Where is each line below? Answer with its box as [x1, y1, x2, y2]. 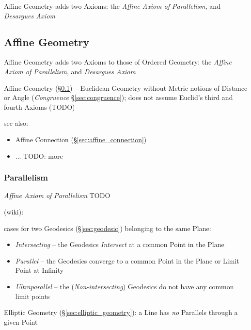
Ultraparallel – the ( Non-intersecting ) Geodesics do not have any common [15, 281, 234, 291]
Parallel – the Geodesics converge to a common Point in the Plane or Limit [15, 255, 239, 265]
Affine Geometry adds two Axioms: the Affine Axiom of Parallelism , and [4, 1, 220, 11]
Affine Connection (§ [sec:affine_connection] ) [15, 134, 147, 144]
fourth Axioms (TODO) [4, 101, 75, 112]
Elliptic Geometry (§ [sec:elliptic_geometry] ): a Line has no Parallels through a [4, 307, 238, 317]
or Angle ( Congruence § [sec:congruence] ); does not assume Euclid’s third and [4, 92, 233, 102]
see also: [4, 118, 28, 128]
